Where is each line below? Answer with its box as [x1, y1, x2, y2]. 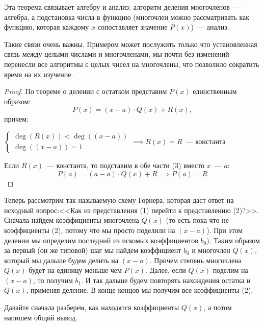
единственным [193, 86, 237, 97]
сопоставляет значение [97, 21, 168, 32]
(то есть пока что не [166, 215, 229, 225]
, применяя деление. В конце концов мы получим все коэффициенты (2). [26, 285, 253, 295]
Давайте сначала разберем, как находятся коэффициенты [4, 302, 179, 313]
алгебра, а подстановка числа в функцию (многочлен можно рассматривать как [4, 11, 250, 22]
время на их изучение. [4, 68, 73, 79]
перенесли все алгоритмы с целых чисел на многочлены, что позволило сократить [4, 58, 259, 69]
